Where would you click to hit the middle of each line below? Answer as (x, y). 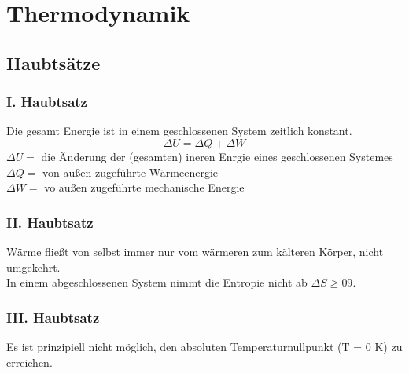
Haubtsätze (53, 62)
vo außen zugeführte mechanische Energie (144, 187)
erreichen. (29, 362)
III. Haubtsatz (53, 317)
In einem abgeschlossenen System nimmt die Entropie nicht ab (157, 282)
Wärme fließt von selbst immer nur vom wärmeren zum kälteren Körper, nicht (195, 251)
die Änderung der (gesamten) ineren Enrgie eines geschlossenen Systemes (217, 156)
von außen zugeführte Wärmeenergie (131, 172)
